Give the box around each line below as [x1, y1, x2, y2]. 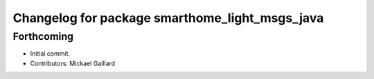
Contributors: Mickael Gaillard [30, 59, 116, 67]
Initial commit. [30, 49, 71, 58]
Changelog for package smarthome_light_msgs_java [12, 10, 324, 25]
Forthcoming [12, 30, 74, 43]
